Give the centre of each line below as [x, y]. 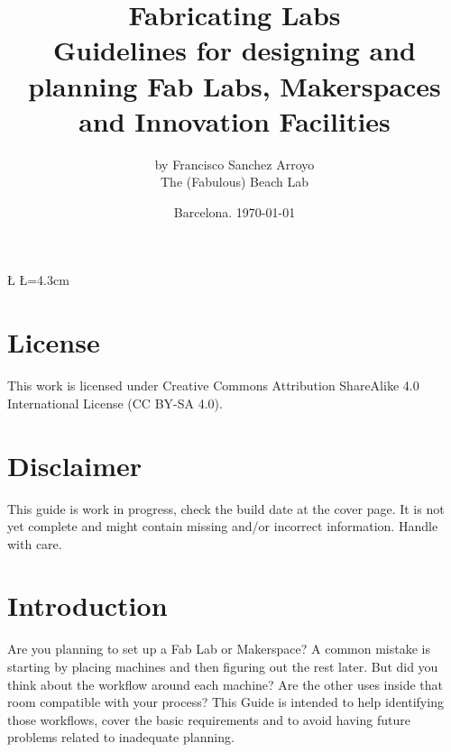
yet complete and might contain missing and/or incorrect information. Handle [223, 526]
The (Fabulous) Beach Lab [235, 182]
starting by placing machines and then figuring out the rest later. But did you [223, 666]
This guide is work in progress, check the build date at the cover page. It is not [226, 508]
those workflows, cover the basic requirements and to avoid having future [209, 719]
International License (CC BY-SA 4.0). [115, 403]
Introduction [87, 605]
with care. [35, 543]
